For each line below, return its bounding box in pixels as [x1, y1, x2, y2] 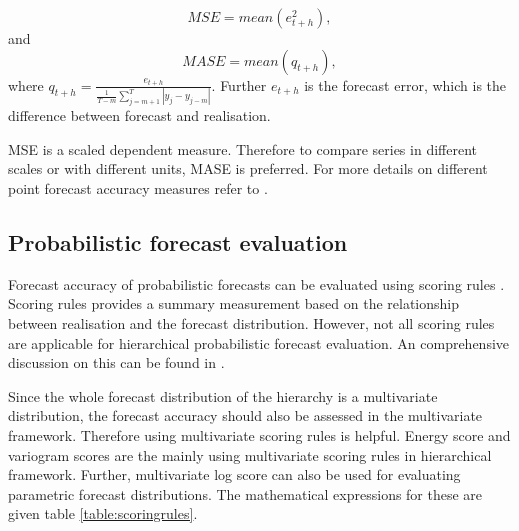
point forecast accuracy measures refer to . [8, 178, 268, 199]
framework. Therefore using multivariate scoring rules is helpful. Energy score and [8, 425, 511, 446]
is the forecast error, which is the [304, 74, 507, 95]
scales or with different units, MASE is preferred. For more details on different [8, 158, 488, 179]
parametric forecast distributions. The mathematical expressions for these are [8, 483, 483, 504]
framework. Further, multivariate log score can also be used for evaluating [8, 464, 461, 485]
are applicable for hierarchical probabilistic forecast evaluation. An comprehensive [8, 332, 510, 353]
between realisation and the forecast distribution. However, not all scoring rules [8, 313, 495, 334]
